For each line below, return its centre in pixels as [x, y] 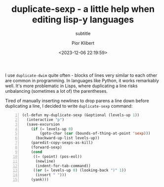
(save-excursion [43, 124]
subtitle [83, 33]
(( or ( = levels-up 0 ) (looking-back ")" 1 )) [80, 170]
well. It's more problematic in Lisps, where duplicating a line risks [71, 86]
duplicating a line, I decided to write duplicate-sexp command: [69, 106]
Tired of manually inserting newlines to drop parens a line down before [77, 101]
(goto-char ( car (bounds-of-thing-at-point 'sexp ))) [95, 133]
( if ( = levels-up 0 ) [52, 129]
